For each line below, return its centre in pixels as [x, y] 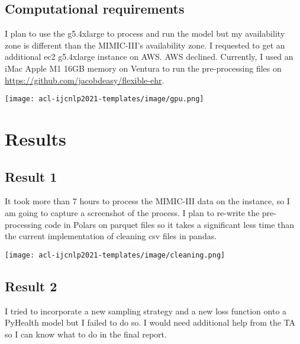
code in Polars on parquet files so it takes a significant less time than [170, 224]
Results [36, 139]
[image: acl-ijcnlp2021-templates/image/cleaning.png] [115, 255]
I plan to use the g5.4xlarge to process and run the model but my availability [145, 33]
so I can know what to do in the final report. [86, 334]
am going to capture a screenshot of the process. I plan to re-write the [132, 213]
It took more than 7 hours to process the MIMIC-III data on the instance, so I [147, 201]
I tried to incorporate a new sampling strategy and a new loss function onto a [146, 311]
